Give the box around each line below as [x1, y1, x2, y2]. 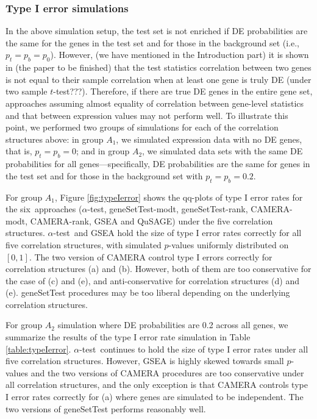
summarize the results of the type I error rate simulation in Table [5, 331, 251, 343]
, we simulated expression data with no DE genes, [116, 132, 302, 145]
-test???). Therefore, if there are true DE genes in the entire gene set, [53, 85, 313, 98]
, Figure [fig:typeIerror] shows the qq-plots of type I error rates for [55, 190, 303, 203]
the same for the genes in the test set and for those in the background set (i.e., [5, 36, 299, 49]
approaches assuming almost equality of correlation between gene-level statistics [5, 96, 304, 109]
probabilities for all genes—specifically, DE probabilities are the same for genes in [5, 157, 310, 170]
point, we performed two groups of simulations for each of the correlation [5, 121, 279, 134]
